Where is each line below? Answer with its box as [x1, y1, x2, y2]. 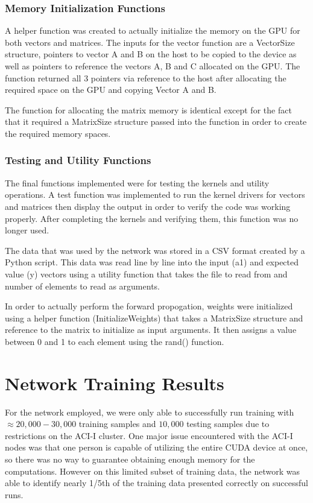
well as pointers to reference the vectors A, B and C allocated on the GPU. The [5, 60, 300, 72]
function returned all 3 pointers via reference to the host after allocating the [5, 71, 286, 84]
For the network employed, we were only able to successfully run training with [5, 405, 294, 418]
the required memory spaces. [5, 127, 111, 139]
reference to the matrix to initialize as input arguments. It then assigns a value [5, 323, 297, 336]
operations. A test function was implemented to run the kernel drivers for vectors [5, 188, 305, 201]
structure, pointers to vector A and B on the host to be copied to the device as [5, 48, 297, 60]
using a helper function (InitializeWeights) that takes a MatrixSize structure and [5, 311, 303, 324]
